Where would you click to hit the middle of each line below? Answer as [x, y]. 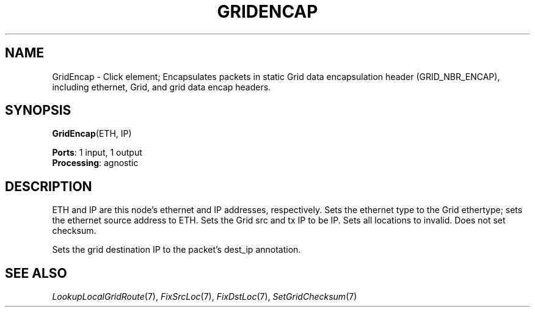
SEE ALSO [36, 273]
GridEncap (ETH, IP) [92, 134]
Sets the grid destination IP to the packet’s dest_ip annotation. [177, 250]
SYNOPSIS [38, 111]
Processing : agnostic [95, 163]
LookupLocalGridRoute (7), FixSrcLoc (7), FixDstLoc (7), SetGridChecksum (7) [205, 297]
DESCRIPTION [49, 186]
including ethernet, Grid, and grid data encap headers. [162, 87]
